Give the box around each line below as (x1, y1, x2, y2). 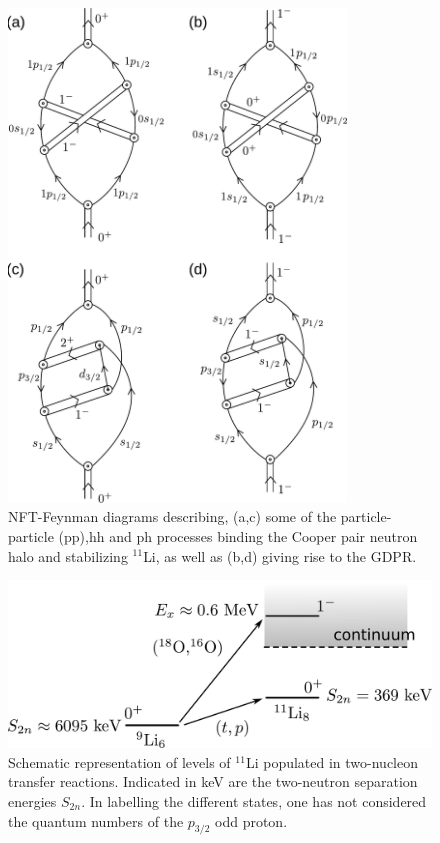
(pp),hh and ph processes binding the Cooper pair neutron (58, 525, 418, 546)
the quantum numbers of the (8, 810, 184, 831)
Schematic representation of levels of (8, 751, 231, 772)
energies (8, 791, 57, 812)
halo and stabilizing (8, 545, 128, 566)
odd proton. (215, 810, 288, 831)
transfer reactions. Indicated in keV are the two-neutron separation (8, 771, 418, 792)
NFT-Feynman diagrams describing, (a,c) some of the (8, 506, 337, 527)
